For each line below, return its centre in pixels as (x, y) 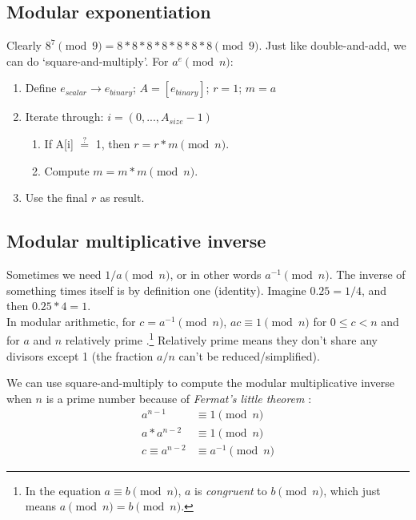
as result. (122, 198)
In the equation (63, 490)
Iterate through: (64, 117)
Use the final (56, 198)
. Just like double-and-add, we (332, 45)
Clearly (24, 45)
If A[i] (59, 143)
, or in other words (216, 274)
